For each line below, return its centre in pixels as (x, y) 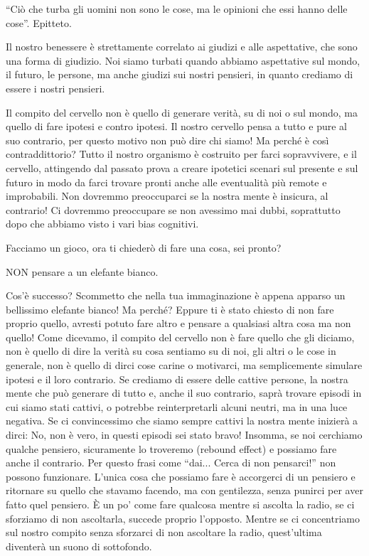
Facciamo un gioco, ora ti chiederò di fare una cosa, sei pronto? (144, 247)
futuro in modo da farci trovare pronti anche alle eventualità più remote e (166, 182)
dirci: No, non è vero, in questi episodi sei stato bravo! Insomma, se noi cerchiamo (184, 435)
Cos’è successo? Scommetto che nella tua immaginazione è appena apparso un (176, 295)
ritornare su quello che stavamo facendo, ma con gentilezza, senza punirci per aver (184, 490)
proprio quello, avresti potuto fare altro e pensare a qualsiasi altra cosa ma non (178, 323)
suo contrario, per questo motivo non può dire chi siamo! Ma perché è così (167, 140)
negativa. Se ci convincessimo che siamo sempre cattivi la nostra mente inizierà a (182, 421)
